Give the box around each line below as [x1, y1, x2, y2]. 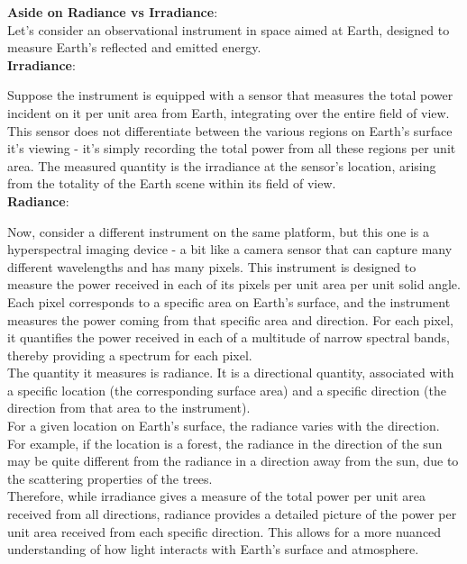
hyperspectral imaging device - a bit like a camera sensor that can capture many [7, 240, 453, 259]
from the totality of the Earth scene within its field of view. [7, 174, 336, 193]
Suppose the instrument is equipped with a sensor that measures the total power [7, 86, 453, 105]
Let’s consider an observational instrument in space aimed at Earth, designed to [7, 20, 450, 39]
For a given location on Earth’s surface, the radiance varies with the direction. [7, 416, 440, 435]
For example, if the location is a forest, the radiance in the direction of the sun [7, 433, 443, 452]
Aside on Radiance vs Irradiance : [7, 3, 218, 21]
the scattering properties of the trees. [7, 468, 213, 487]
